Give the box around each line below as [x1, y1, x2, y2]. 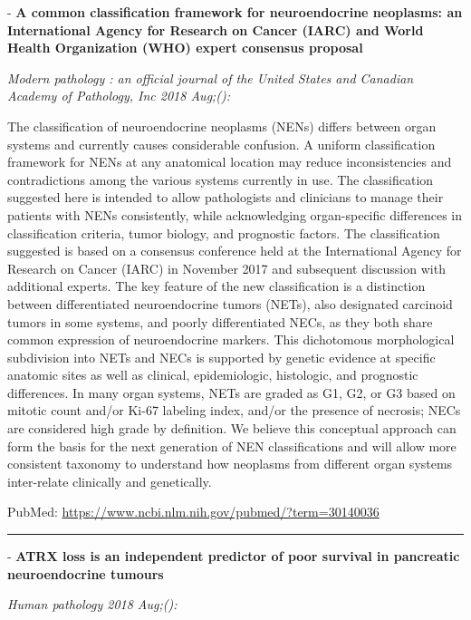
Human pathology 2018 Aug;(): [7, 595, 178, 614]
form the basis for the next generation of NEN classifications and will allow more [7, 436, 457, 455]
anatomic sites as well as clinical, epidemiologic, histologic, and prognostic [7, 365, 418, 384]
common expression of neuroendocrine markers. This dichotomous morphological [7, 330, 455, 349]
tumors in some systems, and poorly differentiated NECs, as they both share [7, 312, 433, 331]
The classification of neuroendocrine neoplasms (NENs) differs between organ [7, 116, 437, 135]
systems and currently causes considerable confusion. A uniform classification [7, 134, 436, 153]
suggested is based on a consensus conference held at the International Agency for [7, 241, 462, 260]
